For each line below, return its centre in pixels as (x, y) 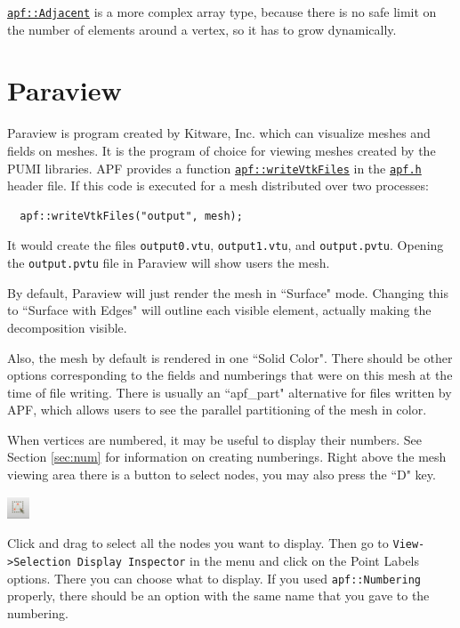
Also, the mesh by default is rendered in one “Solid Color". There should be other (230, 357)
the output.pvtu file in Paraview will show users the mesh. (169, 263)
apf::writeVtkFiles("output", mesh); (131, 216)
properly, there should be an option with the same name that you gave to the (218, 596)
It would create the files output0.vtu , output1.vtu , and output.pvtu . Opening (226, 245)
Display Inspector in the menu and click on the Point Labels (248, 561)
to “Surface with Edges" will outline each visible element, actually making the (219, 310)
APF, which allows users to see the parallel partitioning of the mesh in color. (217, 410)
